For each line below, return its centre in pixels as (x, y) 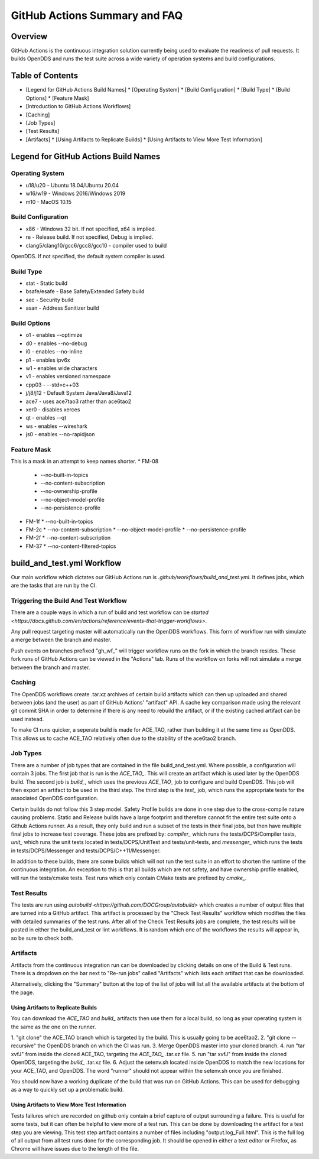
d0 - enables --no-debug (56, 343)
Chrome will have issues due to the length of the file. (75, 1149)
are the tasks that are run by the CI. (54, 586)
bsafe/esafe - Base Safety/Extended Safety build (85, 291)
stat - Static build (47, 283)
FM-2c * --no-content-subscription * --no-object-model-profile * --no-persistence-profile (136, 530)
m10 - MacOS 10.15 (49, 202)
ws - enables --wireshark (57, 426)
